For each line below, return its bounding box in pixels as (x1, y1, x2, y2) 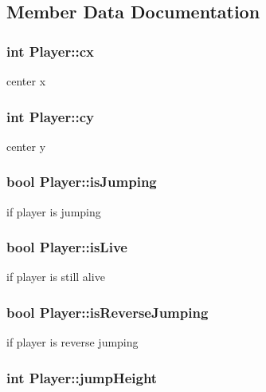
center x (6, 73, 46, 89)
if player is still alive (6, 268, 105, 285)
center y (6, 137, 46, 154)
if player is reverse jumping (6, 334, 139, 350)
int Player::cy (6, 106, 94, 126)
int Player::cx (6, 41, 94, 61)
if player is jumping (6, 203, 101, 220)
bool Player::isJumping (6, 172, 157, 192)
